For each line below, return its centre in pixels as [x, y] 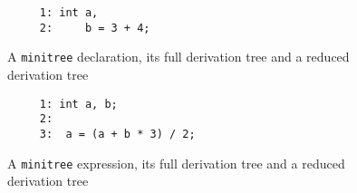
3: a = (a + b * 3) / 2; [117, 134]
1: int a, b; [78, 104]
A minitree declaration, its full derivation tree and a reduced [178, 57]
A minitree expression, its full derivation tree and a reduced [176, 163]
